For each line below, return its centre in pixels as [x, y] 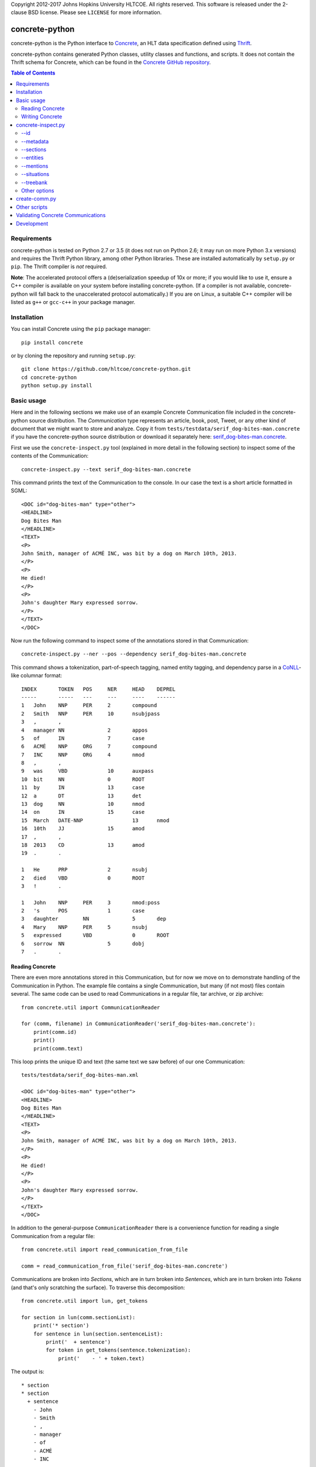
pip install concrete [52, 342]
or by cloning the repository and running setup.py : [73, 356]
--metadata [35, 141]
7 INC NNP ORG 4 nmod [83, 755]
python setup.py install [57, 386]
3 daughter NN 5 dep [94, 919]
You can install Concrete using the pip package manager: [81, 329]
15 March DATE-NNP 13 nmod [95, 820]
